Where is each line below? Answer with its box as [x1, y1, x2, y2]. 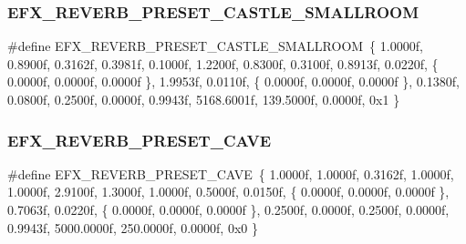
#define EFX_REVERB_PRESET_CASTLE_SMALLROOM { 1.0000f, [7, 36, 423, 56]
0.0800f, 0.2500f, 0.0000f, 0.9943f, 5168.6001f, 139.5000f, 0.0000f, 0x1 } [7, 90, 400, 108]
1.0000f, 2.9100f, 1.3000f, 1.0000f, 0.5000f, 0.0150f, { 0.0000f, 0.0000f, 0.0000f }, [7, 182, 450, 201]
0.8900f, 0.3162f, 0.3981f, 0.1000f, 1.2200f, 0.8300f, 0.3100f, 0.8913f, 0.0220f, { [7, 54, 439, 73]
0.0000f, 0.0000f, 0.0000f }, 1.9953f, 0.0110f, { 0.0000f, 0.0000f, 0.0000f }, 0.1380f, [7, 72, 460, 91]
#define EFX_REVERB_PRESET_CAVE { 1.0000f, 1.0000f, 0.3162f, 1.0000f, [7, 164, 454, 183]
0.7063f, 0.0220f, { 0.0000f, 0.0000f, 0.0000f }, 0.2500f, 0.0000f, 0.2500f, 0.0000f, [7, 200, 450, 219]
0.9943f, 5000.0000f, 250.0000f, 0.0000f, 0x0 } [7, 218, 258, 237]
